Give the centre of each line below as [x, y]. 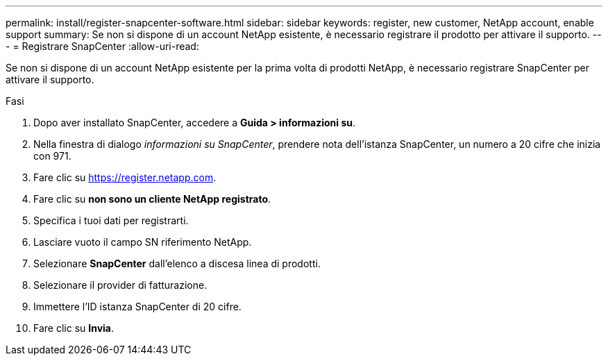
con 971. [52, 156]
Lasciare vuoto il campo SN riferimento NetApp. [143, 242]
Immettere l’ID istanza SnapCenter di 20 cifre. [137, 307]
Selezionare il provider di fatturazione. [120, 285]
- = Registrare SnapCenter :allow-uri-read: [102, 46]
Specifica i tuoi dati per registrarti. [111, 220]
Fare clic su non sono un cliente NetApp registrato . [152, 199]
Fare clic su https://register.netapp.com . [125, 177]
